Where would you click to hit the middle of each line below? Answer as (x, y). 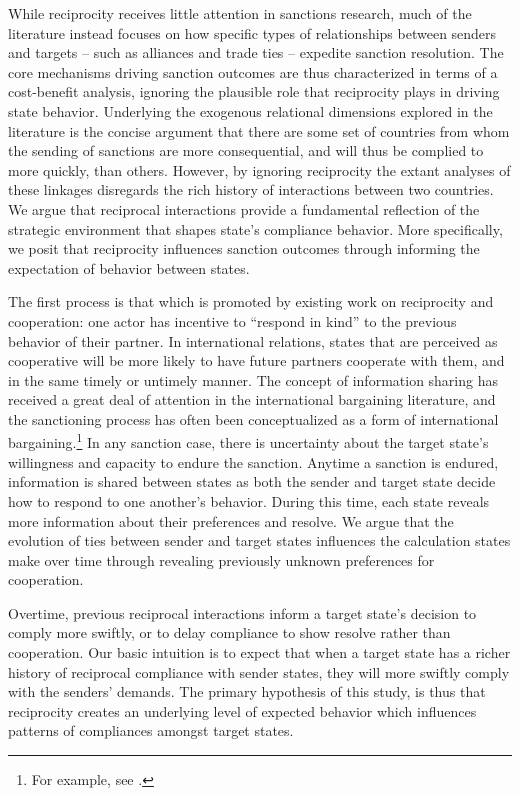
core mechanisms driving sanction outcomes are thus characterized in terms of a (253, 71)
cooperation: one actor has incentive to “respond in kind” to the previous (232, 320)
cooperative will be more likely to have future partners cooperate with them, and (256, 360)
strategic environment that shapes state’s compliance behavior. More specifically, (255, 228)
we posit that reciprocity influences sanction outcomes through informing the (244, 248)
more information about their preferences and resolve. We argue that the (231, 520)
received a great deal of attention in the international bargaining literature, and (252, 399)
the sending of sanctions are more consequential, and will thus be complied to (246, 150)
